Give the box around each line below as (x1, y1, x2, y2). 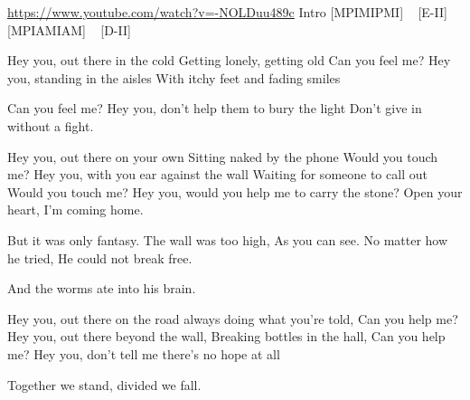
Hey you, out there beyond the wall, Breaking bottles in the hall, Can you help (7, 327, 446, 346)
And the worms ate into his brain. (7, 279, 196, 298)
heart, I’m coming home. (7, 200, 144, 219)
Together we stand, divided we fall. (7, 375, 202, 394)
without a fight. (7, 116, 94, 135)
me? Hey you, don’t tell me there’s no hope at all (7, 344, 280, 363)
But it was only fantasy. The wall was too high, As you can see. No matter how (7, 230, 448, 249)
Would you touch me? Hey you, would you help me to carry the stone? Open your (7, 182, 463, 201)
